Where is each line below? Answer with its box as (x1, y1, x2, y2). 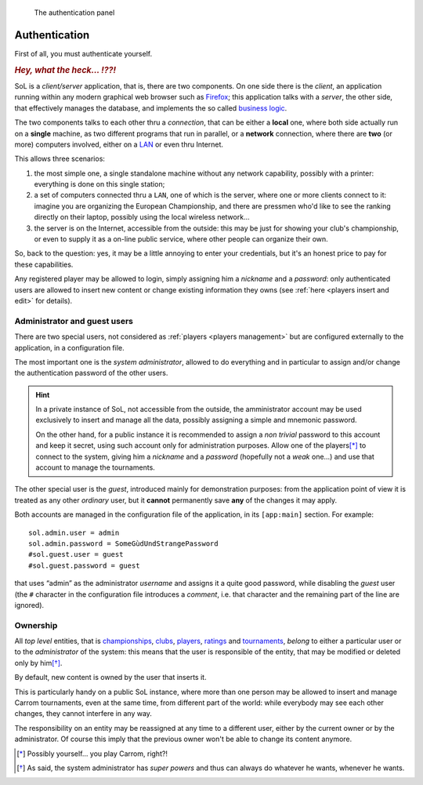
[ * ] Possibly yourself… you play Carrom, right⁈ (16, 749, 168, 758)
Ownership (14, 620, 58, 631)
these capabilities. (14, 260, 74, 269)
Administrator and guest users (14, 315, 133, 326)
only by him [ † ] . (14, 658, 63, 667)
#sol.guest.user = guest (28, 550, 124, 559)
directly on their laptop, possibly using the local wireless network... (34, 213, 250, 222)
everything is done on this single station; (34, 180, 165, 189)
